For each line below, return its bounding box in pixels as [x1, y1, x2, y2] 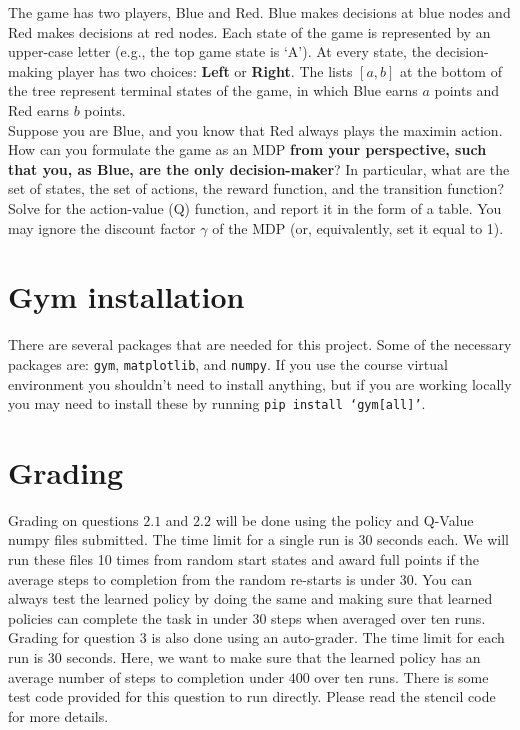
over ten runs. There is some [314, 666, 489, 687]
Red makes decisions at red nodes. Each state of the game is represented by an [8, 21, 491, 42]
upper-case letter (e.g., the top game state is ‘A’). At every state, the [8, 41, 432, 62]
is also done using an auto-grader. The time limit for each [151, 627, 505, 648]
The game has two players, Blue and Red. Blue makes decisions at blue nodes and [8, 2, 511, 22]
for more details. [8, 705, 109, 726]
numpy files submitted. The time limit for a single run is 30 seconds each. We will [8, 529, 510, 550]
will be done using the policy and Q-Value [215, 509, 474, 530]
